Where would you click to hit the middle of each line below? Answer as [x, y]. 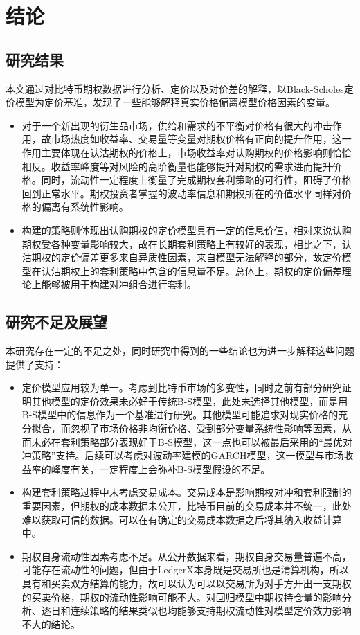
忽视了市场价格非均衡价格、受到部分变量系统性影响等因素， [206, 428]
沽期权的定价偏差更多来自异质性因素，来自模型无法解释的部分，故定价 [182, 257]
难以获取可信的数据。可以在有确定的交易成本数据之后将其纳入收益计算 [182, 519]
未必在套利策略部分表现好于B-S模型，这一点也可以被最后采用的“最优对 [192, 441]
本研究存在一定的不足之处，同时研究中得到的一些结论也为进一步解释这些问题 [180, 351]
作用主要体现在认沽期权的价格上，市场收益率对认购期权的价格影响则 [177, 152]
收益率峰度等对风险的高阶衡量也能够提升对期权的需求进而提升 [191, 166]
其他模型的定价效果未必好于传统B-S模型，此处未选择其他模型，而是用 [190, 401]
